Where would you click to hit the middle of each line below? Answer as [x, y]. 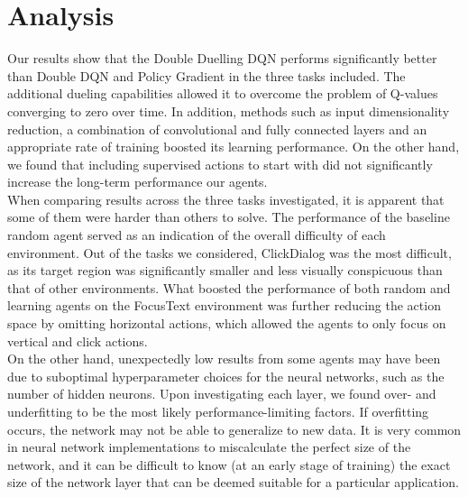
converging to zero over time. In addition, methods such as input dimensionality [229, 110]
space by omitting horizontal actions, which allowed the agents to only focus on [227, 323]
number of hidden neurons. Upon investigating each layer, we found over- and [222, 394]
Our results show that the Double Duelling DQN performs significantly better [222, 58]
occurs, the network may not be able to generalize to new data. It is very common [234, 429]
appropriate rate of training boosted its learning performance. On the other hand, [234, 147]
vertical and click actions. [78, 341]
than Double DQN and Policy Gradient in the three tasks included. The [206, 75]
